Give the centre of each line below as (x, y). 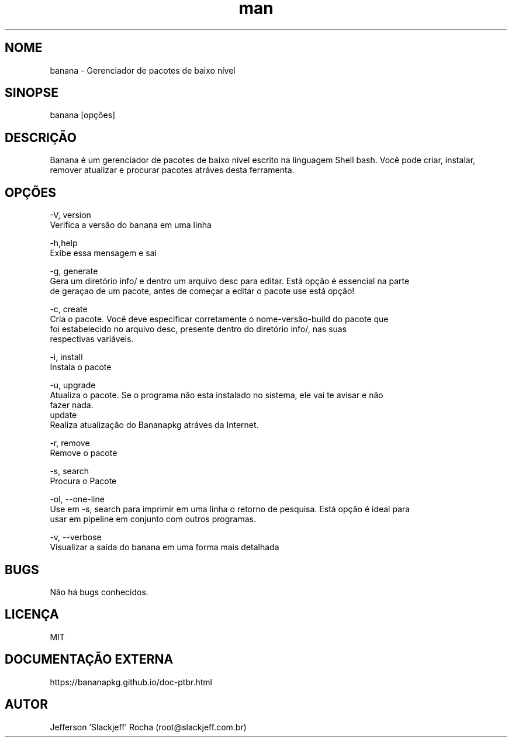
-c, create (69, 309)
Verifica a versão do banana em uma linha (131, 225)
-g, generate (74, 271)
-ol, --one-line (77, 499)
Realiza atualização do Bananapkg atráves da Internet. (154, 425)
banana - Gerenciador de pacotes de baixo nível (143, 70)
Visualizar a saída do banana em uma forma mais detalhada (165, 547)
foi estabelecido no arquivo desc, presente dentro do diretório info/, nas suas (198, 329)
